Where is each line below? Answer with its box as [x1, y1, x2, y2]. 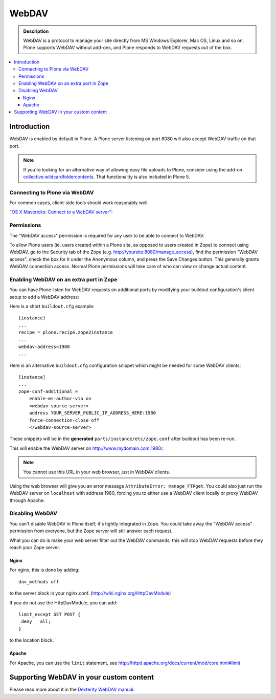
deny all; [21, 619, 51, 624]
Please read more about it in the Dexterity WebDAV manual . [9, 686, 135, 693]
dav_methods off [18, 579, 59, 584]
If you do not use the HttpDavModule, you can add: [9, 599, 118, 606]
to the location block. [9, 637, 54, 643]
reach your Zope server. [9, 544, 60, 550]
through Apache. [9, 497, 45, 504]
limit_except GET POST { [18, 611, 81, 617]
